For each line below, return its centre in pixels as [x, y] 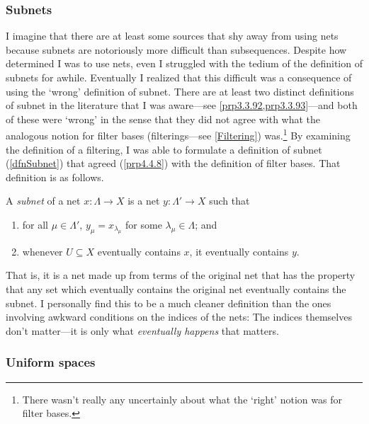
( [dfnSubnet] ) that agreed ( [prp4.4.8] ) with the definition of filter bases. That [173, 163]
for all [35, 224]
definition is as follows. [55, 177]
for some [144, 224]
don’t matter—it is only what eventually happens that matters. [142, 330]
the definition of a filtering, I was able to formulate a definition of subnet [164, 149]
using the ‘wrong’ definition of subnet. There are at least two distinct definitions [180, 91]
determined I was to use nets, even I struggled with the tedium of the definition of [184, 63]
